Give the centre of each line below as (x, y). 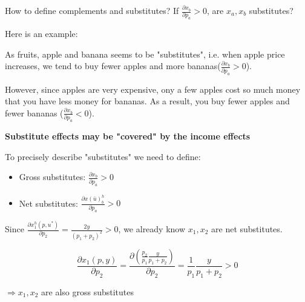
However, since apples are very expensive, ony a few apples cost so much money (153, 89)
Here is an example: (41, 34)
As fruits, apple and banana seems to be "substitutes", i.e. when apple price (145, 54)
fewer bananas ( (34, 112)
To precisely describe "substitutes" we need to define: (103, 156)
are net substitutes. (247, 229)
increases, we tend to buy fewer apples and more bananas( (113, 66)
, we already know (152, 229)
